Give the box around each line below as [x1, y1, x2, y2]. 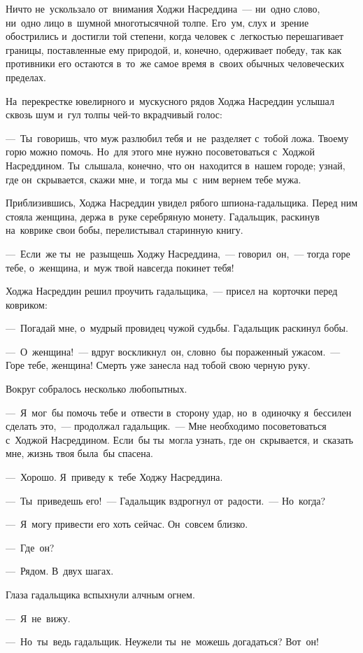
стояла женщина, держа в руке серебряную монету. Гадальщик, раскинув [6, 209, 320, 223]
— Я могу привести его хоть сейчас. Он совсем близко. [6, 517, 248, 531]
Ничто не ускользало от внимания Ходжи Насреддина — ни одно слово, [6, 1, 320, 15]
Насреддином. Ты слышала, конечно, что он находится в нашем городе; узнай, [6, 157, 346, 172]
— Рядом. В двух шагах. [6, 563, 114, 578]
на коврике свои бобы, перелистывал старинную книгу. [6, 223, 243, 237]
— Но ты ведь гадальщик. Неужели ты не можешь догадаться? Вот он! [6, 634, 319, 649]
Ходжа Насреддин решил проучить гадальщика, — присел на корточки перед [6, 283, 338, 298]
